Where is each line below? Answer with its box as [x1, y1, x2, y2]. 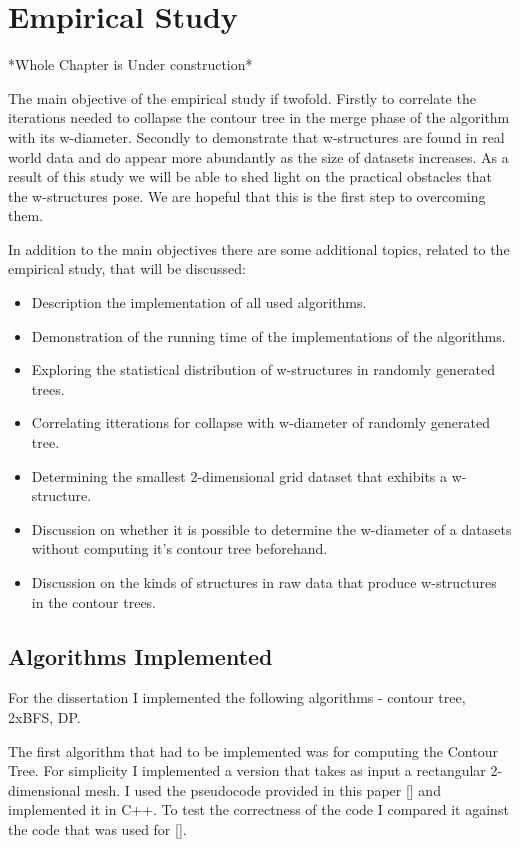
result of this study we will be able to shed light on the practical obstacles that [8, 166, 492, 187]
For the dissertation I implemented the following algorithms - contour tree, [8, 687, 466, 708]
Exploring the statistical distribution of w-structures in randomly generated [31, 359, 496, 380]
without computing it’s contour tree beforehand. [31, 538, 328, 559]
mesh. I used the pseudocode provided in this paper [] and [85, 779, 441, 800]
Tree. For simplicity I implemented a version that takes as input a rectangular [8, 760, 486, 781]
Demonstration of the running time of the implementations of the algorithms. [31, 325, 506, 346]
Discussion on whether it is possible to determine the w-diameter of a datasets [31, 518, 512, 539]
